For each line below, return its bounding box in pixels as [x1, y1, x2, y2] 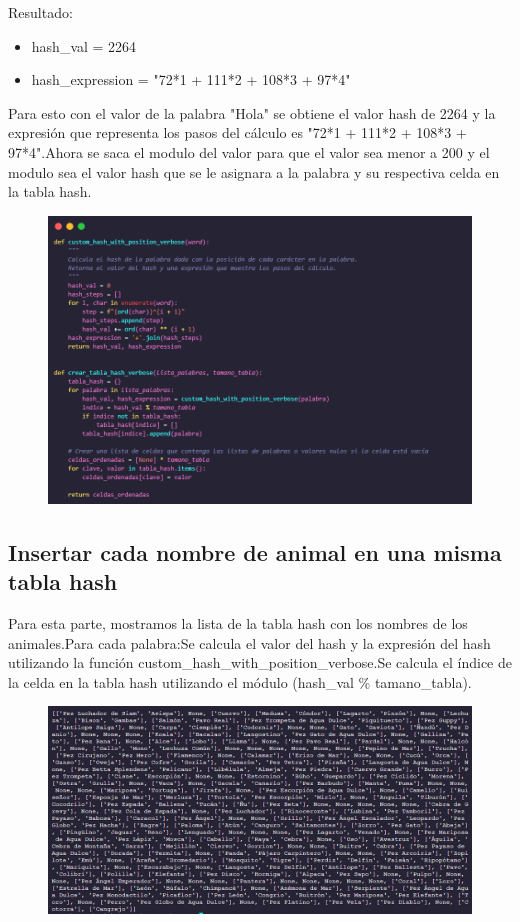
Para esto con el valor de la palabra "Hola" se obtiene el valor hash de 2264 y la [8, 102, 496, 123]
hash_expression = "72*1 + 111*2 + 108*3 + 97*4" [31, 69, 351, 90]
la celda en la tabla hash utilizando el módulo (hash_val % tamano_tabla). [8, 671, 472, 692]
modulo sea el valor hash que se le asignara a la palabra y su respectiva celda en [8, 161, 500, 182]
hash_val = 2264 [31, 35, 137, 56]
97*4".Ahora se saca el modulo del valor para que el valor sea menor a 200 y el [8, 141, 490, 162]
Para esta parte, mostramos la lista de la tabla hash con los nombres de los [8, 613, 468, 634]
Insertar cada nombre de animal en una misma [8, 536, 502, 567]
